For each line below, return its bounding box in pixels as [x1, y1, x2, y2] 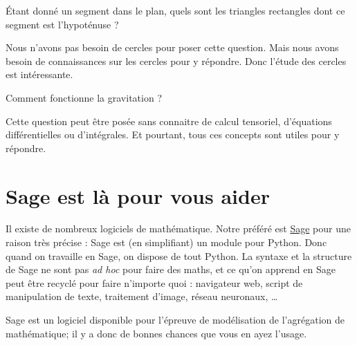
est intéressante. [6, 67, 73, 82]
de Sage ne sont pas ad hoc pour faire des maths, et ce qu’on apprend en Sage [6, 262, 336, 277]
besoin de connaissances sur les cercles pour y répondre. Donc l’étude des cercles [6, 53, 347, 68]
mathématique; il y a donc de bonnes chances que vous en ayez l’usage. [6, 326, 307, 340]
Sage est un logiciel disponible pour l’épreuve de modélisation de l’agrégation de [6, 313, 345, 327]
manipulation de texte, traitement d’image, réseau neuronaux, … [6, 289, 278, 304]
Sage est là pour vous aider [6, 181, 270, 209]
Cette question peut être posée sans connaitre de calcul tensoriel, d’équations [6, 113, 332, 128]
